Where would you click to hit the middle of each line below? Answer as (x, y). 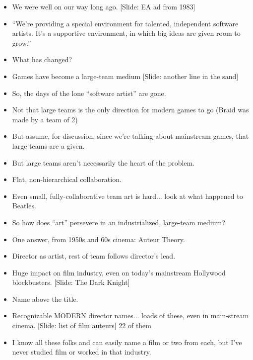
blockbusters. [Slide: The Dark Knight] (71, 282)
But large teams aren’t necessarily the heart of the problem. (103, 162)
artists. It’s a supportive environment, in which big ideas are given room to (126, 33)
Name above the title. (45, 299)
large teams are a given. (48, 145)
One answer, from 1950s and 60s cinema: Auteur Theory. (98, 239)
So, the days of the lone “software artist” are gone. (89, 93)
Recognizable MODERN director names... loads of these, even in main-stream (130, 315)
